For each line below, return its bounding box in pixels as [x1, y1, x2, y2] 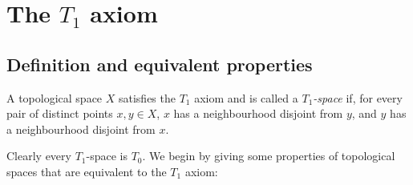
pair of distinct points [6, 105, 113, 122]
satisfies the [118, 89, 176, 106]
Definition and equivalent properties [6, 51, 313, 76]
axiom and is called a [194, 89, 298, 106]
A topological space [6, 89, 103, 106]
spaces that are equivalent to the [6, 163, 167, 179]
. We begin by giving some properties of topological [142, 147, 395, 164]
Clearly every [6, 147, 71, 164]
